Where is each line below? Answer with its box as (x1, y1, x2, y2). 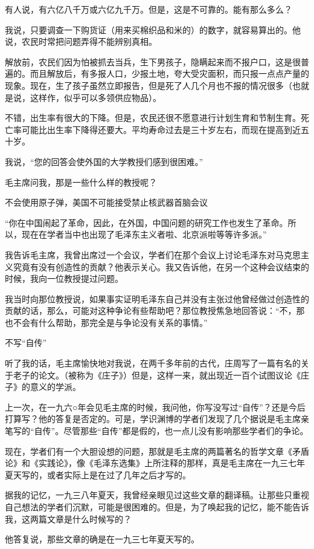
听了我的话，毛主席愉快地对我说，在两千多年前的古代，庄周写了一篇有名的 (5, 357, 301, 369)
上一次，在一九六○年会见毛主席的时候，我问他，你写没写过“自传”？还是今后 (5, 400, 306, 413)
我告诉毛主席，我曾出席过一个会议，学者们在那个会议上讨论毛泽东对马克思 (5, 248, 301, 261)
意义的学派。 (30, 380, 81, 393)
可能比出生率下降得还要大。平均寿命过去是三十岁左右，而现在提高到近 (21, 123, 301, 135)
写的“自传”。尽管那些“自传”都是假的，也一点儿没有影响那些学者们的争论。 (13, 424, 309, 437)
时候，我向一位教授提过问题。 (5, 272, 123, 285)
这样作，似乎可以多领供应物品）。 (30, 91, 161, 103)
